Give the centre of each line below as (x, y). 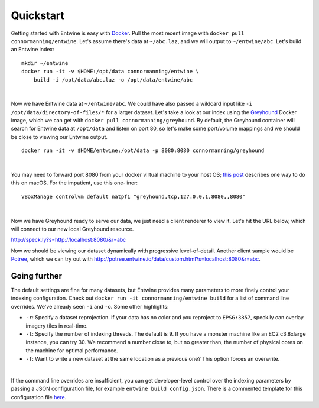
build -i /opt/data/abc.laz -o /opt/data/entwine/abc (113, 80)
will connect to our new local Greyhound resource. (72, 229)
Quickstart (38, 15)
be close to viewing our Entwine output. (59, 137)
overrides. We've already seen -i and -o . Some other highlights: (90, 306)
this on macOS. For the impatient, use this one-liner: (74, 183)
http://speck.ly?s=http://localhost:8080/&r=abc (69, 240)
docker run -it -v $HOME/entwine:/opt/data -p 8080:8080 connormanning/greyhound (143, 150)
